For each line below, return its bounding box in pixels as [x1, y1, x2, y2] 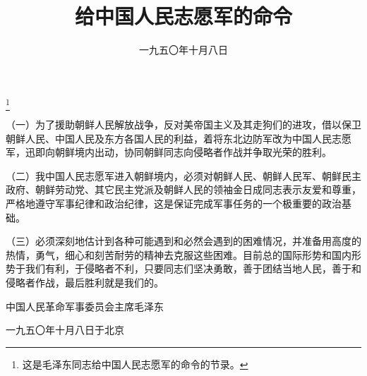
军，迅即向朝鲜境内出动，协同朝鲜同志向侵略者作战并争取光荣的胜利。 [6, 145, 332, 159]
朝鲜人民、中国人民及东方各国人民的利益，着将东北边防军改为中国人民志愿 [6, 131, 351, 145]
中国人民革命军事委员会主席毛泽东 [6, 298, 164, 313]
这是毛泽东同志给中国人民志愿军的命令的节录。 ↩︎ [22, 356, 248, 371]
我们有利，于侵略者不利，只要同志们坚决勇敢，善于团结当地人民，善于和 [25, 261, 361, 276]
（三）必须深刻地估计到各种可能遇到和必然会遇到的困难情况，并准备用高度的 [6, 234, 361, 248]
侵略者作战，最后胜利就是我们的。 [6, 274, 164, 289]
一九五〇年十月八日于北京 [6, 322, 124, 337]
